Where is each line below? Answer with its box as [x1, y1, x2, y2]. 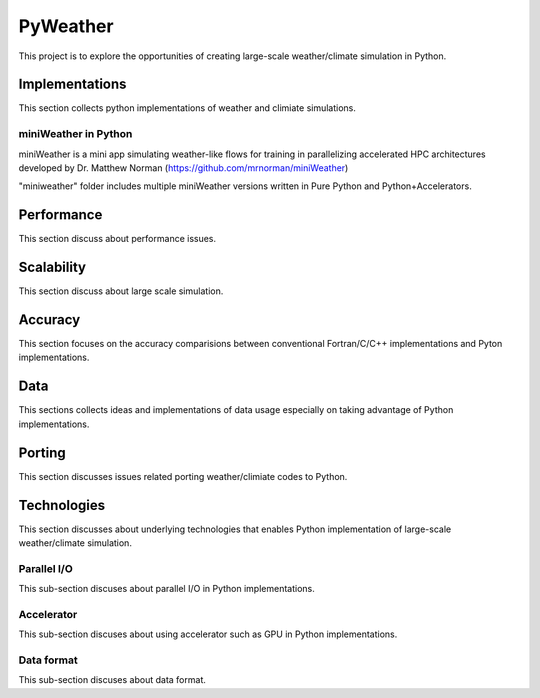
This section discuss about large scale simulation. [18, 285, 224, 297]
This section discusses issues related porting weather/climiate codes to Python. [18, 470, 348, 482]
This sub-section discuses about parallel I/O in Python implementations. [18, 583, 315, 595]
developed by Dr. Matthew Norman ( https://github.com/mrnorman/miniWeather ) [18, 161, 349, 174]
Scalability [18, 259, 87, 276]
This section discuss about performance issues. [18, 233, 217, 245]
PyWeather [18, 15, 114, 37]
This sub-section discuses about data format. [18, 674, 207, 686]
